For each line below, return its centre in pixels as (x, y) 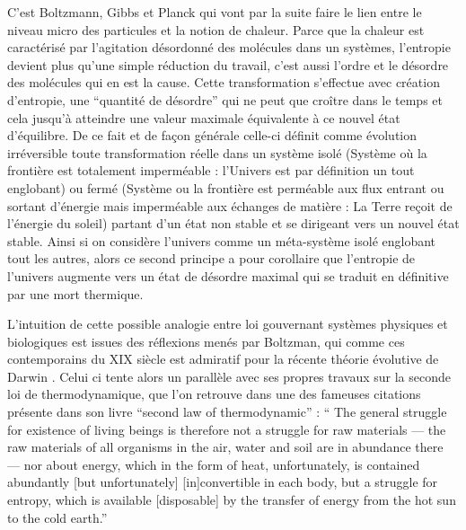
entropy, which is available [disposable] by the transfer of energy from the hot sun (232, 500)
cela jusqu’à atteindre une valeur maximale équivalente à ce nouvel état (204, 117)
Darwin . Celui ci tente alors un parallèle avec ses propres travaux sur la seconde (229, 376)
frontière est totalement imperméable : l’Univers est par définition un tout (211, 170)
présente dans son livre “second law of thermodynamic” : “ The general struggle (227, 412)
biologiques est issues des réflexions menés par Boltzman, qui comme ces (206, 341)
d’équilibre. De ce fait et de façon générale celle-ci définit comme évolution (212, 135)
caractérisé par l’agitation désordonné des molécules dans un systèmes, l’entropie (229, 47)
